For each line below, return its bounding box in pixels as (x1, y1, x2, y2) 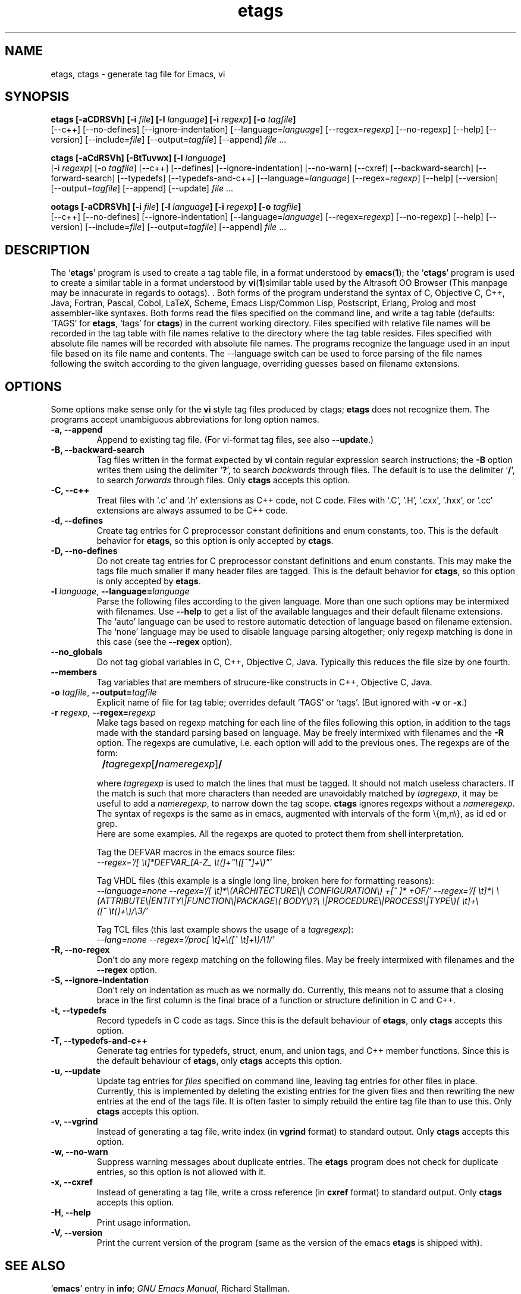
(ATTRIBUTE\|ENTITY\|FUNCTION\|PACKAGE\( (96, 896, 281, 906)
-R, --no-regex (51, 944, 110, 955)
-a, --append (51, 424, 103, 435)
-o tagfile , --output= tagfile (51, 687, 157, 698)
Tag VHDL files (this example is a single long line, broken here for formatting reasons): (96, 876, 435, 886)
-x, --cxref (51, 1177, 93, 1188)
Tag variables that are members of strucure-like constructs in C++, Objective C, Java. (96, 677, 432, 688)
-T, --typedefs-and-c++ (51, 1035, 147, 1046)
